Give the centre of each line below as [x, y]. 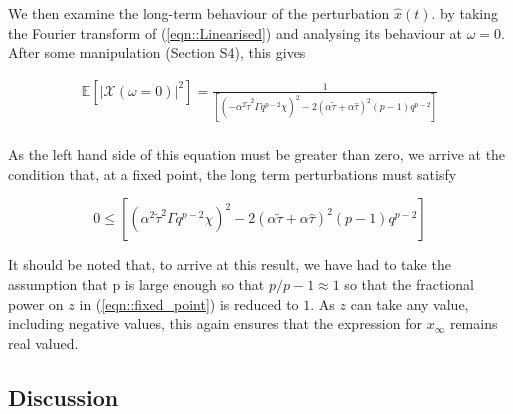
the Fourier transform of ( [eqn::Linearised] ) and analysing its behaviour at [235, 32]
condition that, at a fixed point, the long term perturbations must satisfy [232, 173]
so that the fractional [409, 283]
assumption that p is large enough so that [136, 283]
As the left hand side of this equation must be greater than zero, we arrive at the [257, 154]
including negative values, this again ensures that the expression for [215, 323]
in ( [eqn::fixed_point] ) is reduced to [189, 303]
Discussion [63, 396]
